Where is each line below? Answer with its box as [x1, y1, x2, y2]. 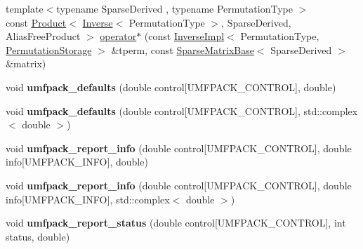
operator [100, 29, 137, 43]
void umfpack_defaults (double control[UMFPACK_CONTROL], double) [6, 79, 336, 94]
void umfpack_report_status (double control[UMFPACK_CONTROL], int [6, 215, 346, 230]
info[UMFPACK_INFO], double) [6, 154, 148, 169]
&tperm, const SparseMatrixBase [111, 42, 254, 57]
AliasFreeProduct [6, 29, 81, 43]
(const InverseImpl [144, 29, 225, 43]
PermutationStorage [6, 42, 92, 57]
